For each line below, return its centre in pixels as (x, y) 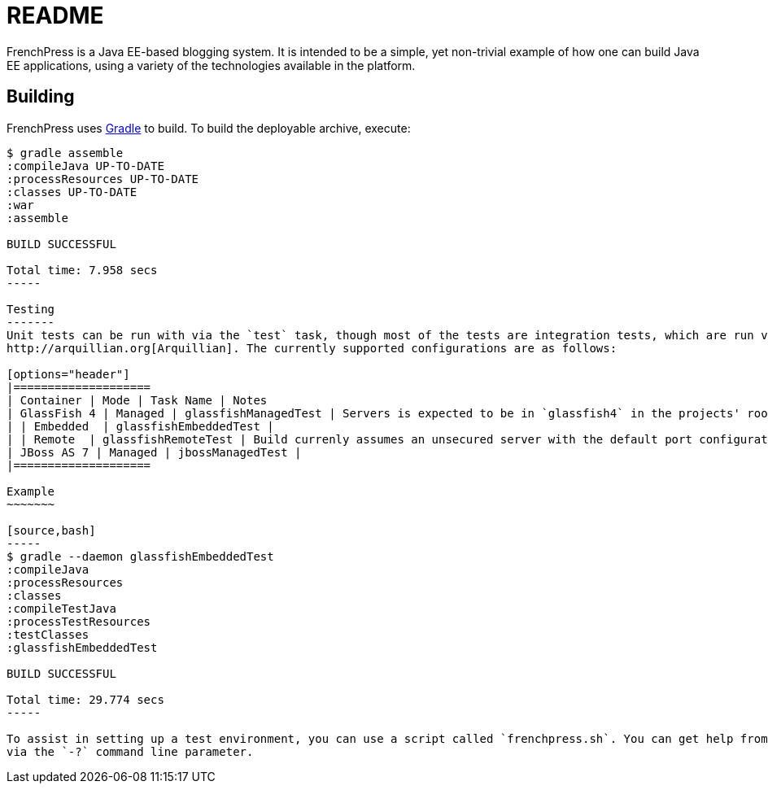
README (55, 15)
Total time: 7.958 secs (82, 270)
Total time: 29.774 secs (85, 699)
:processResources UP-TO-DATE (103, 179)
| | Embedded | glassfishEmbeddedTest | (140, 426)
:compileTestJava (61, 608)
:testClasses (48, 634)
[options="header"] (68, 374)
